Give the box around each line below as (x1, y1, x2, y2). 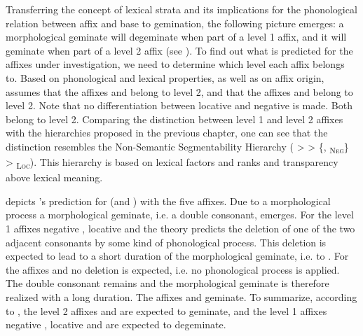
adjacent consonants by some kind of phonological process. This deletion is (6, 234, 327, 249)
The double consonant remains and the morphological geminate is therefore (6, 276, 329, 290)
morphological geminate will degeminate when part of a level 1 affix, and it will (6, 29, 347, 44)
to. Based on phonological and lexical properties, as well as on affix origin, (6, 70, 324, 85)
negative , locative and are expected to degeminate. (6, 317, 226, 332)
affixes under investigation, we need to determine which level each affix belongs (6, 57, 345, 71)
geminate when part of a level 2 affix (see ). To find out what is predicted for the (6, 43, 353, 57)
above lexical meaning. (6, 170, 103, 185)
